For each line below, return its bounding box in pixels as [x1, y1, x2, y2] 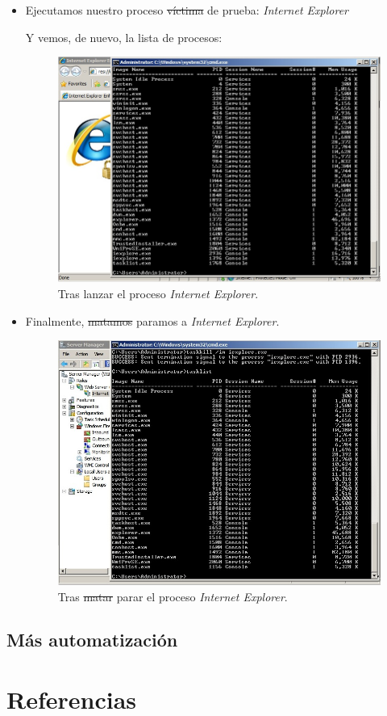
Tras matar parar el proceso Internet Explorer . [57, 588, 288, 604]
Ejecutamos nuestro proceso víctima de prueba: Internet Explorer [25, 2, 349, 18]
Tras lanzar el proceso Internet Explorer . [57, 285, 259, 302]
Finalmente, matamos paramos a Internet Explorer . [25, 312, 280, 329]
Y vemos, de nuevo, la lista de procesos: [25, 28, 223, 45]
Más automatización [6, 627, 178, 652]
